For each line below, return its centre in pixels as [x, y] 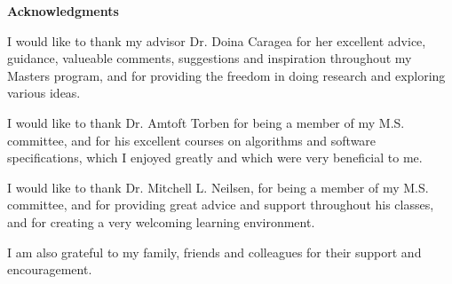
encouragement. [50, 269]
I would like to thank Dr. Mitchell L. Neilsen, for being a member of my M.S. [218, 187]
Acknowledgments [63, 11]
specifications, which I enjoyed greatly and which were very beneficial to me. [215, 158]
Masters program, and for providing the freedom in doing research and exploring [226, 75]
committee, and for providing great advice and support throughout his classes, [221, 205]
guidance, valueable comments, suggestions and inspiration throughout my [210, 58]
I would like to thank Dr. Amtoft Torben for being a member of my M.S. [206, 122]
